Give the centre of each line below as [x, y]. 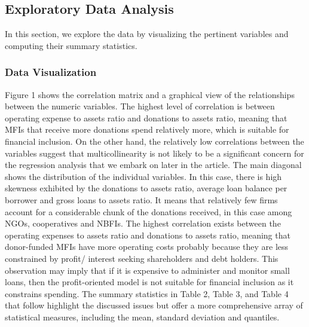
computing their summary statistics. [71, 45]
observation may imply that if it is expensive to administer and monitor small [147, 270]
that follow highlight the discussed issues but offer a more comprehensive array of [154, 305]
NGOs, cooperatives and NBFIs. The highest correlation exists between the [143, 223]
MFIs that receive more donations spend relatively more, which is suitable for [147, 129]
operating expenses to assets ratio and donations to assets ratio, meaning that [148, 235]
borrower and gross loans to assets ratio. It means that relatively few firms [141, 199]
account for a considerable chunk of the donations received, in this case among [149, 211]
